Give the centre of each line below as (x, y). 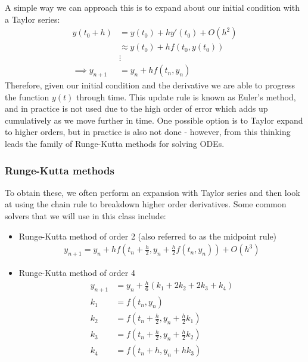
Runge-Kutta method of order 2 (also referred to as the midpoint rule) (148, 236)
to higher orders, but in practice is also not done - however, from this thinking (148, 132)
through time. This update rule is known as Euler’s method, (186, 96)
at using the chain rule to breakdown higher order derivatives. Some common (146, 204)
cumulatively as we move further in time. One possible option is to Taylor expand (154, 120)
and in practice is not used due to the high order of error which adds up (136, 108)
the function (27, 96)
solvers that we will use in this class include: (85, 216)
